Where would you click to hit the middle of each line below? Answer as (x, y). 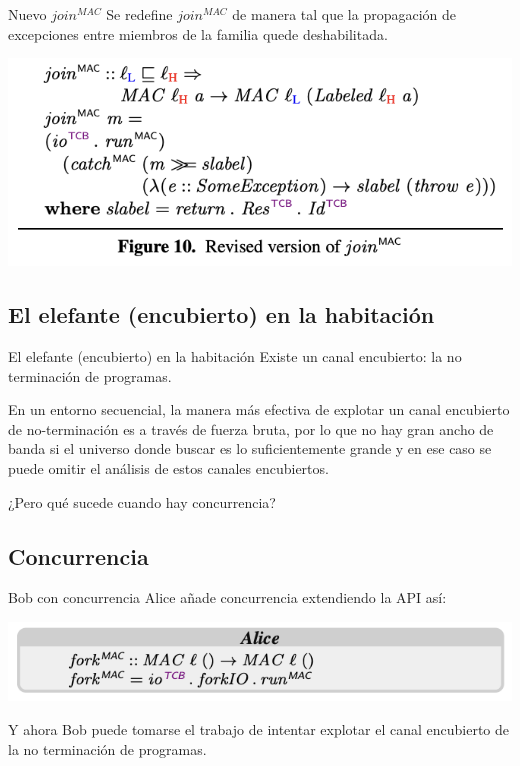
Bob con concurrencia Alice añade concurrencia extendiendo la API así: (227, 597)
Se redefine (139, 14)
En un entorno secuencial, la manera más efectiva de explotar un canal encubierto (259, 409)
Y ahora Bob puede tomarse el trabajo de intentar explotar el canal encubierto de (259, 728)
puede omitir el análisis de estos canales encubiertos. (168, 467)
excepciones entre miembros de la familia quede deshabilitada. (198, 33)
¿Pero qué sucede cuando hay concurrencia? (142, 501)
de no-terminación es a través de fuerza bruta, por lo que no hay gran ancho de (251, 428)
